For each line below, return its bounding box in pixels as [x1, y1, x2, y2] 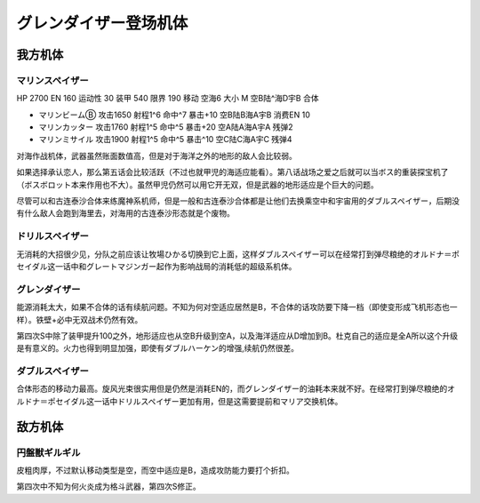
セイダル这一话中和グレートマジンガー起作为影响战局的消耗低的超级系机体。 [16, 260, 297, 271]
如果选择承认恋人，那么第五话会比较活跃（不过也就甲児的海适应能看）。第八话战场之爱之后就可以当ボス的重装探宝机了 [16, 167, 449, 178]
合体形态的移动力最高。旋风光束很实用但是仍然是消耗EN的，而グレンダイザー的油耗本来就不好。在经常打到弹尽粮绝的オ [16, 383, 455, 395]
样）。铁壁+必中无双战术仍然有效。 [16, 314, 143, 324]
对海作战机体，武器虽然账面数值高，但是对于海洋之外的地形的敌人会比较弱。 [16, 150, 297, 161]
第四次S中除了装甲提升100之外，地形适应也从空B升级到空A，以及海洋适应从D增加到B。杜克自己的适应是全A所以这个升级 [16, 330, 459, 341]
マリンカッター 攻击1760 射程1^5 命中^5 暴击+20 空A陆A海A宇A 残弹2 [38, 122, 293, 132]
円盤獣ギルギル [16, 446, 81, 459]
